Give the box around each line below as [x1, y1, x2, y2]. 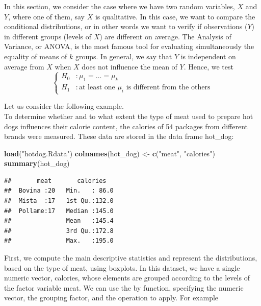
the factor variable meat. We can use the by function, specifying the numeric [4, 282, 244, 293]
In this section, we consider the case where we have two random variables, [4, 1, 235, 11]
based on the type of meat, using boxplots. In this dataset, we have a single [4, 262, 240, 273]
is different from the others [126, 84, 211, 91]
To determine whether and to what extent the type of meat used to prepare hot [4, 110, 253, 121]
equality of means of [4, 51, 67, 61]
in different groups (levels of [4, 31, 91, 41]
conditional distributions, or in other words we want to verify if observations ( [4, 21, 248, 32]
